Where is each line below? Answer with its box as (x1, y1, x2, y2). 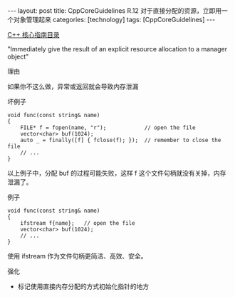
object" (7, 52, 29, 61)
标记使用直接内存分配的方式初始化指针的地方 (17, 282, 150, 291)
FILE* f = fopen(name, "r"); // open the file (20, 124, 196, 131)
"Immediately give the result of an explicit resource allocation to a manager (7, 45, 228, 53)
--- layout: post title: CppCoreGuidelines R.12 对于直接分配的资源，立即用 (7, 6, 222, 15)
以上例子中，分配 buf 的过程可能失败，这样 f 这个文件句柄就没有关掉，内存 (7, 169, 226, 177)
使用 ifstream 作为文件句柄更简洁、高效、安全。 (7, 252, 147, 260)
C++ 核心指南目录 (7, 31, 60, 39)
